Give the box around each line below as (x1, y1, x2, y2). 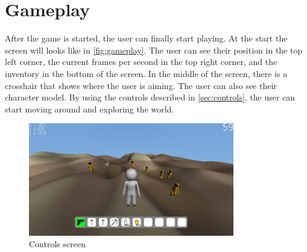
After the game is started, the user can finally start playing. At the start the (5, 32, 288, 45)
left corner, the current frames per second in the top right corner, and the (5, 55, 277, 68)
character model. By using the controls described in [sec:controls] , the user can (5, 91, 296, 103)
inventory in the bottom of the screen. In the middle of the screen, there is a (5, 67, 288, 79)
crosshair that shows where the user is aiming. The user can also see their (5, 79, 277, 91)
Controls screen (29, 238, 86, 250)
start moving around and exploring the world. (5, 102, 174, 115)
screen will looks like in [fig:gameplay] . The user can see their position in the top (5, 43, 303, 56)
